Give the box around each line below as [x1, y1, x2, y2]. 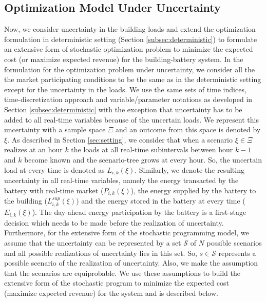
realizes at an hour [4, 144, 63, 155]
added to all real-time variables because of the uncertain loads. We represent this [4, 114, 259, 125]
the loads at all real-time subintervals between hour [71, 144, 233, 155]
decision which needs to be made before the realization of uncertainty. [4, 217, 224, 228]
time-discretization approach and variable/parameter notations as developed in [4, 94, 253, 105]
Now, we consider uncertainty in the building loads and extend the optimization [4, 24, 256, 34]
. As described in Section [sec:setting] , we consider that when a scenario [7, 134, 233, 145]
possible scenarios [206, 237, 262, 248]
